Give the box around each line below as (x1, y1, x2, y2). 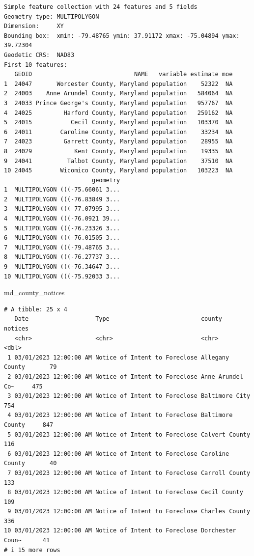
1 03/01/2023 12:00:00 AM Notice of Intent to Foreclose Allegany (7, 354, 229, 361)
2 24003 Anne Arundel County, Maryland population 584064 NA (4, 90, 233, 97)
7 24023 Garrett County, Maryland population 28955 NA (4, 138, 233, 145)
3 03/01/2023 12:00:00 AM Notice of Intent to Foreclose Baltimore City (7, 392, 251, 400)
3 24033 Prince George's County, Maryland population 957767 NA (4, 99, 233, 107)
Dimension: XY (4, 23, 64, 30)
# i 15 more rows (4, 546, 60, 554)
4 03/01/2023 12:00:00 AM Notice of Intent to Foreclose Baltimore (7, 412, 233, 419)
